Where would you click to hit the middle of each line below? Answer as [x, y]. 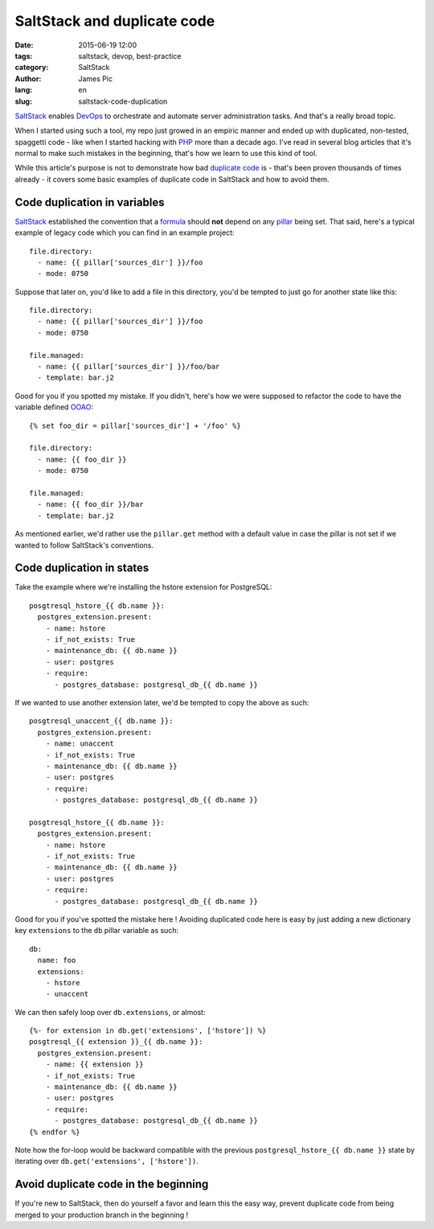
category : [32, 68]
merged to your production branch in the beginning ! [102, 1215]
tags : [24, 55]
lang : [24, 90]
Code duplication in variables [90, 202]
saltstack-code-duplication [123, 101]
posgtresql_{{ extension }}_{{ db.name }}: [116, 1042]
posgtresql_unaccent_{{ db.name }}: [101, 721]
